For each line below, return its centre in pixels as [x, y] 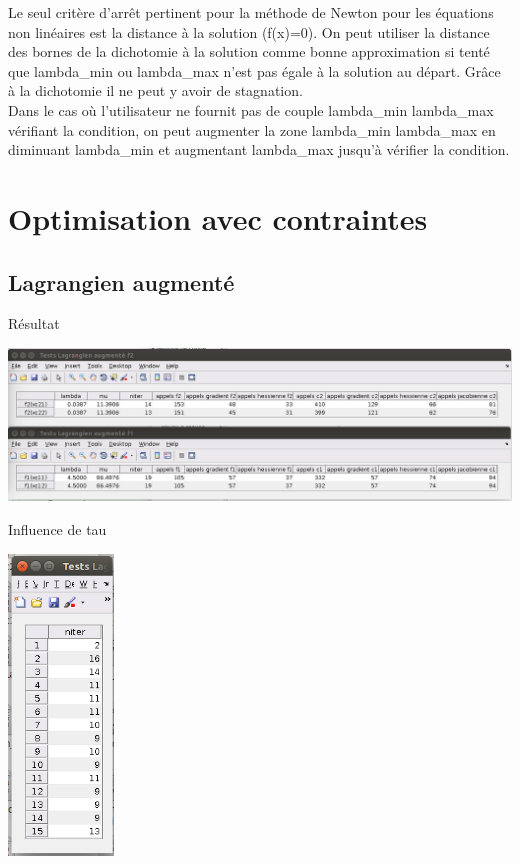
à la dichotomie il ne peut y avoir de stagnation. [155, 90]
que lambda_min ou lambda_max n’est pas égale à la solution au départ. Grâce [254, 70]
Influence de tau [57, 529]
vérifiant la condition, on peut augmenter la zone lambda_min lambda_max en [252, 129]
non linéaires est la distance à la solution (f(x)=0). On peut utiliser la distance [249, 31]
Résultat [34, 323]
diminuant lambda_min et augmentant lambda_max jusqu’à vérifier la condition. [259, 149]
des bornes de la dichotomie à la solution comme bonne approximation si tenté [249, 51]
